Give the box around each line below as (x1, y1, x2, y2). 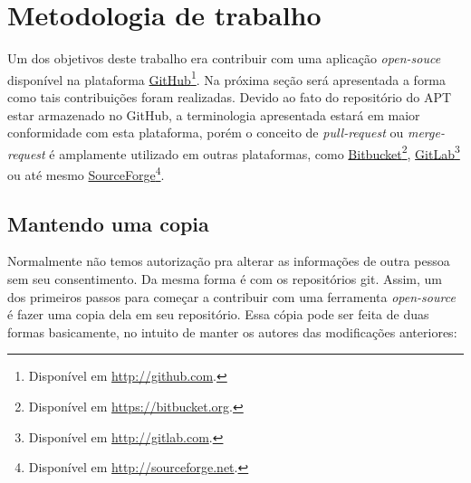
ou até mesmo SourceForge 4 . (7, 163, 165, 184)
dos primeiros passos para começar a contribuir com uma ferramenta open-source (7, 287, 456, 306)
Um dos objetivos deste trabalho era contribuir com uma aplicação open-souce (7, 49, 441, 68)
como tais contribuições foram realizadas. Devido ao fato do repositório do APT (7, 87, 452, 106)
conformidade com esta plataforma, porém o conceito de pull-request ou (7, 123, 404, 142)
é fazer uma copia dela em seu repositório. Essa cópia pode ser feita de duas (7, 305, 429, 324)
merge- (407, 123, 445, 142)
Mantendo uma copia (7, 209, 209, 237)
